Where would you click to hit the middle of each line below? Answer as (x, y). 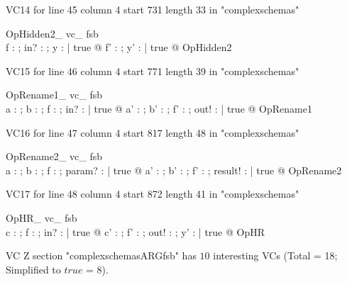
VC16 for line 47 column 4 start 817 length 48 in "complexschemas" (153, 132)
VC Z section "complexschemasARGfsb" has (101, 255)
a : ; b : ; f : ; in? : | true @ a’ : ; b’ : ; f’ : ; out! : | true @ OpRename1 (159, 108)
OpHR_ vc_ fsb (42, 217)
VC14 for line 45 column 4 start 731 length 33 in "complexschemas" (153, 9)
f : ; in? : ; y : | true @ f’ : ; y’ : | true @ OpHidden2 (119, 47)
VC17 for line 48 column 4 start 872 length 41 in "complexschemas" (153, 194)
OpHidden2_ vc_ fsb (52, 33)
